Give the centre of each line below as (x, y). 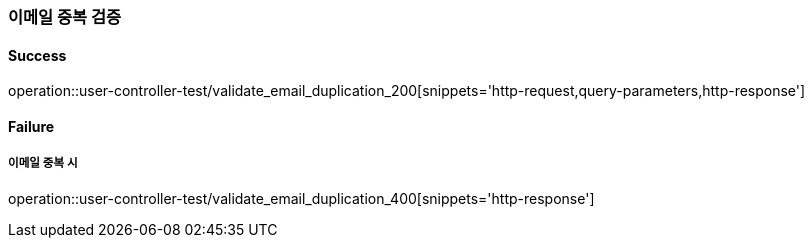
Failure (31, 126)
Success (37, 55)
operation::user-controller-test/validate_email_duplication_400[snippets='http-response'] (301, 198)
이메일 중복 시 (43, 163)
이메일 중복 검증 (65, 17)
